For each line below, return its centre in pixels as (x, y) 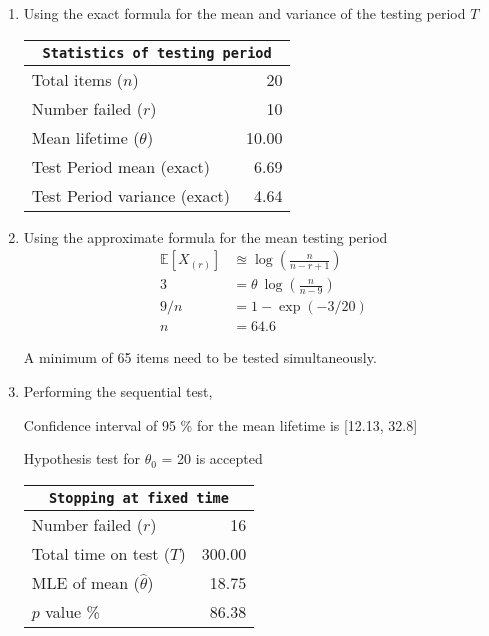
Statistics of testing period (157, 52)
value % (72, 611)
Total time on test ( (101, 553)
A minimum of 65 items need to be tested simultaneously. (200, 357)
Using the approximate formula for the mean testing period (205, 236)
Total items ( (77, 79)
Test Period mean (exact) (120, 166)
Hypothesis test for (81, 458)
